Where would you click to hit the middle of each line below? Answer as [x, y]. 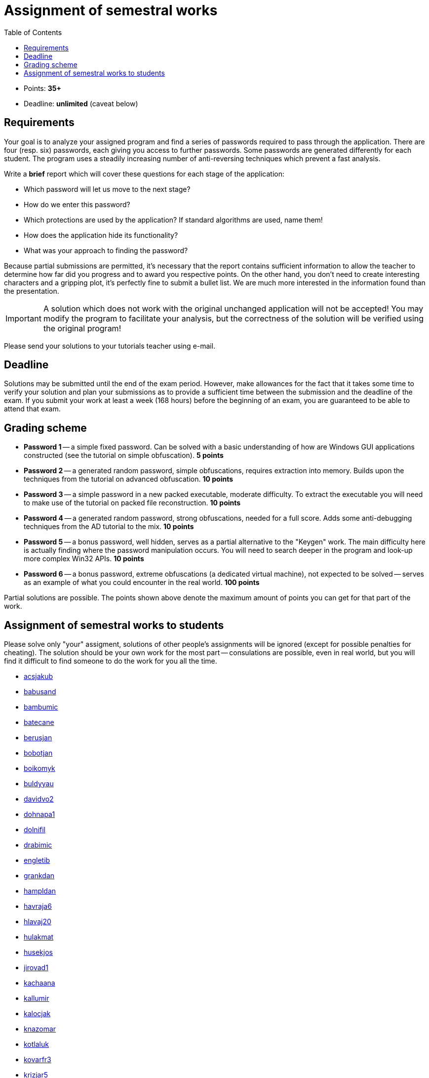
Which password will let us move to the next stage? [107, 189]
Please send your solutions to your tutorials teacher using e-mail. [110, 346]
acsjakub [39, 676]
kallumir [37, 998]
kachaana [39, 983]
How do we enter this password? [77, 204]
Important [23, 318]
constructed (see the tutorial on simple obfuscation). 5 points [124, 455]
